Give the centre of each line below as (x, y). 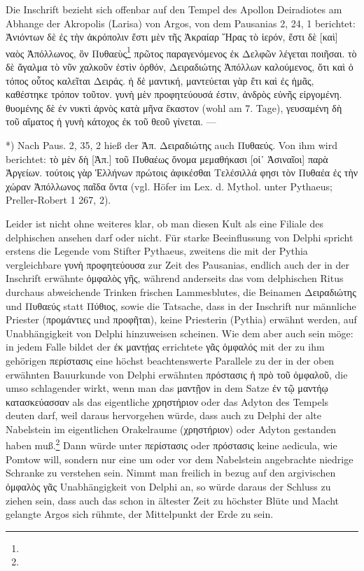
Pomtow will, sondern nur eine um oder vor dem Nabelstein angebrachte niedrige (180, 459)
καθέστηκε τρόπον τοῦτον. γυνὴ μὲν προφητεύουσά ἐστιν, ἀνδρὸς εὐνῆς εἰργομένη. (174, 94)
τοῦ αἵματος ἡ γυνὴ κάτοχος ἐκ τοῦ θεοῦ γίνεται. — (111, 121)
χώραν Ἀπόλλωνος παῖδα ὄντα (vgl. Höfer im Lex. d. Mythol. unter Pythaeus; (169, 186)
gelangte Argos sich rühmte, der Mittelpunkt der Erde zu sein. (140, 514)
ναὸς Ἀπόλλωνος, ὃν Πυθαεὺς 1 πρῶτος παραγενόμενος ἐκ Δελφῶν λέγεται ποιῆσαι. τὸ (181, 52)
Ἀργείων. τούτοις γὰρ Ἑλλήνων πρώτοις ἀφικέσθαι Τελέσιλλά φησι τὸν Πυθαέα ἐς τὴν (182, 172)
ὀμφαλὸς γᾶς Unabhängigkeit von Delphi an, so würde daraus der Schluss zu (168, 486)
